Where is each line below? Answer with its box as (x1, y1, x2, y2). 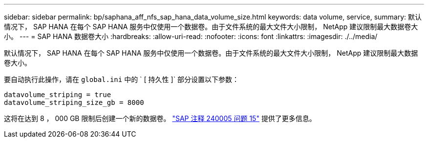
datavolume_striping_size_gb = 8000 (4, 99, 144, 106)
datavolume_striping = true (4, 91, 111, 99)
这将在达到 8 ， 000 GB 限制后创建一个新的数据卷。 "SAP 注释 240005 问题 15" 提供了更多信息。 (4, 114, 316, 122)
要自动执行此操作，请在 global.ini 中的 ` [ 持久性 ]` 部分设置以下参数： (4, 75, 239, 83)
